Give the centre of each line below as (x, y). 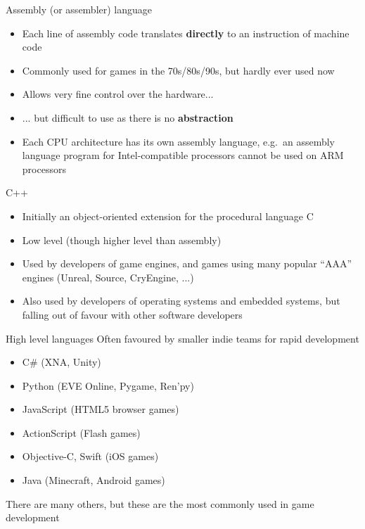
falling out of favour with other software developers (132, 314)
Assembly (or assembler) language (79, 9)
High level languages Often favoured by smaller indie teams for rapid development (182, 338)
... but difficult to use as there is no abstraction (128, 117)
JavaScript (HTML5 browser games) (101, 409)
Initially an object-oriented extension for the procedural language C (168, 216)
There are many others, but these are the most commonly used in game (160, 503)
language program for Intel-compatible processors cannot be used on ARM (183, 155)
